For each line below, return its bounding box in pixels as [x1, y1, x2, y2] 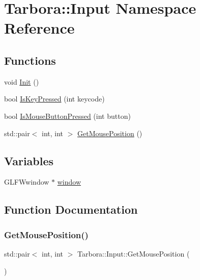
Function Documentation [4, 201, 138, 217]
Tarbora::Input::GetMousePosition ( [77, 248, 190, 259]
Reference [4, 17, 75, 38]
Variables [4, 152, 54, 168]
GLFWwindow [4, 176, 49, 187]
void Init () [4, 76, 39, 87]
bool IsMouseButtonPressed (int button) [4, 110, 131, 121]
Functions [4, 52, 56, 68]
